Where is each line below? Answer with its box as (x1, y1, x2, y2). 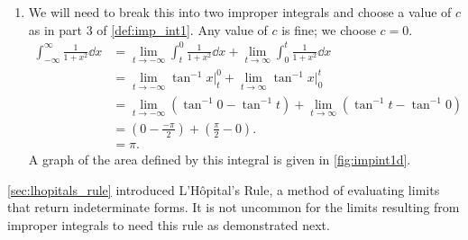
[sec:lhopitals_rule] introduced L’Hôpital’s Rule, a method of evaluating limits (7, 180, 440, 199)
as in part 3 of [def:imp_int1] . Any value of (28, 20, 268, 39)
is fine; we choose (281, 20, 376, 39)
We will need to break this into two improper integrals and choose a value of (28, 3, 452, 21)
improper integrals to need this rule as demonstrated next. (7, 215, 330, 234)
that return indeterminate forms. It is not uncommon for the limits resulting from (7, 198, 460, 217)
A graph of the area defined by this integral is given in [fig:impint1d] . (28, 150, 411, 168)
